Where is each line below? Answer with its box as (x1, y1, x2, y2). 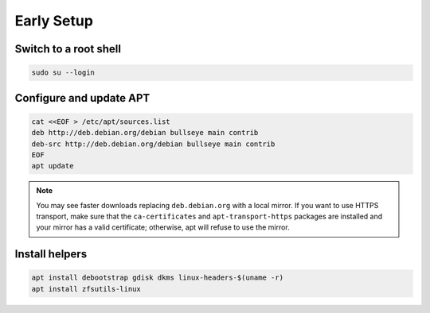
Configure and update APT (14, 91, 150, 105)
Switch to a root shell (14, 42, 121, 56)
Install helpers (14, 247, 88, 261)
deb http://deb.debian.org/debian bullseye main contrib (31, 128, 259, 137)
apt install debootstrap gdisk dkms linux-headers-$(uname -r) (31, 273, 284, 282)
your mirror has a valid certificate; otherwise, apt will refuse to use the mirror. (36, 222, 290, 232)
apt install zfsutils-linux (31, 284, 141, 293)
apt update (31, 161, 74, 171)
